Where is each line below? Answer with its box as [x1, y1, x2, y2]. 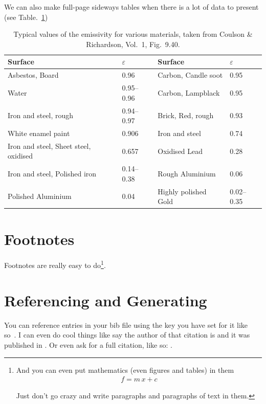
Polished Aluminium [8, 191, 72, 201]
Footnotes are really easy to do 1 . [4, 258, 106, 271]
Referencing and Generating [4, 289, 207, 310]
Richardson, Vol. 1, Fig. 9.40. [86, 38, 180, 49]
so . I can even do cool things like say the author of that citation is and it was [4, 329, 250, 340]
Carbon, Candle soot [158, 70, 223, 80]
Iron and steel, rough [8, 110, 74, 121]
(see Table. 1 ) [4, 11, 48, 22]
